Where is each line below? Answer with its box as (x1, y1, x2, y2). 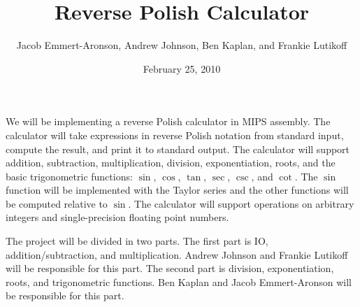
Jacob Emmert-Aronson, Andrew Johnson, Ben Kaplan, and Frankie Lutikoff (16, 38, 347, 52)
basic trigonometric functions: (6, 169, 133, 183)
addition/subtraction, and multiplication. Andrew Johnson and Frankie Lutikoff (6, 247, 348, 262)
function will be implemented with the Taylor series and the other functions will (6, 183, 349, 197)
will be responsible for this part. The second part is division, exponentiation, (6, 261, 334, 276)
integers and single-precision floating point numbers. (6, 210, 229, 224)
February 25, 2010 (143, 61, 221, 76)
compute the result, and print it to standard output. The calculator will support (6, 141, 350, 156)
